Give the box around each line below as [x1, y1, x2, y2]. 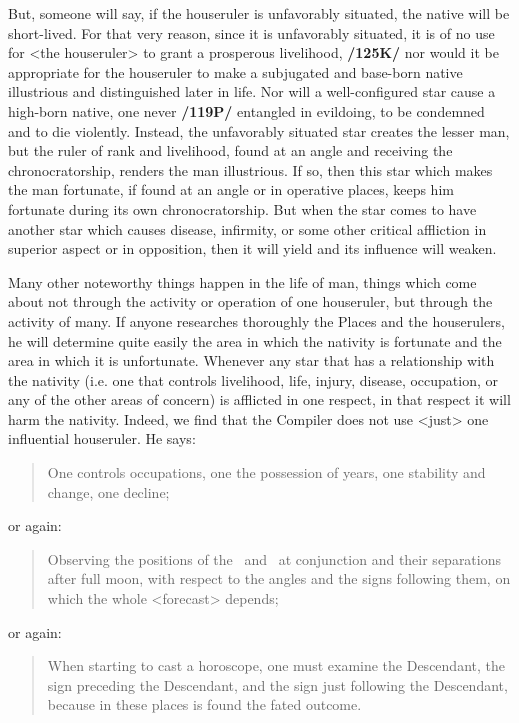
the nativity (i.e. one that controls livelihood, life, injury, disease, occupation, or [8, 369, 499, 390]
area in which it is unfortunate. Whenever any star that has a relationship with [8, 350, 495, 371]
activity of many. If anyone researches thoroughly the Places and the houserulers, [8, 310, 505, 331]
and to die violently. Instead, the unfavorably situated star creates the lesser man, [8, 120, 510, 141]
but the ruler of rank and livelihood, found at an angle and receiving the [8, 140, 453, 161]
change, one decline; [47, 481, 170, 502]
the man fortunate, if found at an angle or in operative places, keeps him [8, 179, 454, 200]
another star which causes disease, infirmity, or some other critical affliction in [8, 218, 487, 239]
